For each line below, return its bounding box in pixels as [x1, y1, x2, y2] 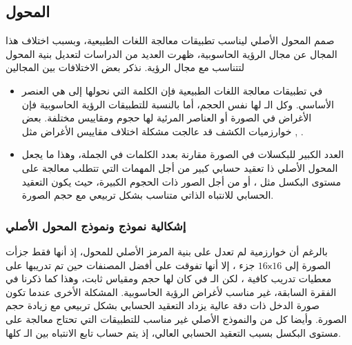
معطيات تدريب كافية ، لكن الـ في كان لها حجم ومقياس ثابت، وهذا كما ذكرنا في [6, 271, 332, 286]
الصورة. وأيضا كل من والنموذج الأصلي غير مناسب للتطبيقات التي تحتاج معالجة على [6, 311, 347, 326]
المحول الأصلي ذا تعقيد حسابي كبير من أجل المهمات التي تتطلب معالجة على [21, 160, 338, 175]
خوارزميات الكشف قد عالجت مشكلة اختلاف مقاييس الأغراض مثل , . [21, 124, 304, 138]
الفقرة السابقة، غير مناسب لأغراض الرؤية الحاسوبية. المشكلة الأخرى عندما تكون [6, 284, 337, 299]
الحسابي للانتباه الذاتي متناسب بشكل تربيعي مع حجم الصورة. [21, 188, 274, 202]
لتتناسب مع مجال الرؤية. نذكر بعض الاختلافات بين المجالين [6, 60, 244, 75]
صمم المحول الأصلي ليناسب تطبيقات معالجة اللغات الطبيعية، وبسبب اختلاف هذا [6, 33, 335, 48]
